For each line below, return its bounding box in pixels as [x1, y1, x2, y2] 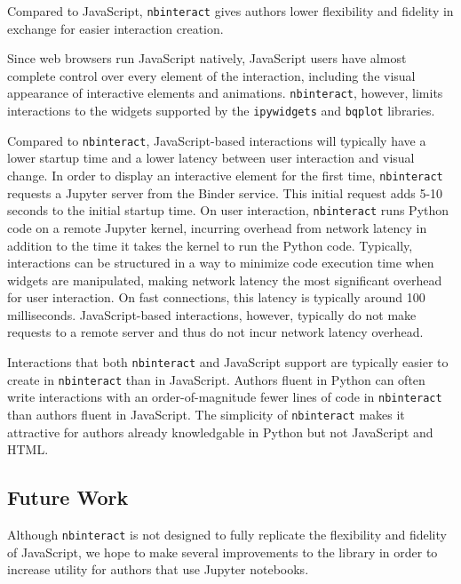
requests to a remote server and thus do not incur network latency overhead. [7, 323, 424, 341]
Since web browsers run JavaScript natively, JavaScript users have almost [7, 49, 407, 68]
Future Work [7, 484, 129, 511]
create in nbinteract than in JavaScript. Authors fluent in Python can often [7, 370, 425, 388]
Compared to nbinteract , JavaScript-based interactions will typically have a [7, 131, 426, 149]
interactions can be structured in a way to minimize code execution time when [7, 253, 434, 272]
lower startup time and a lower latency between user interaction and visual [7, 148, 415, 167]
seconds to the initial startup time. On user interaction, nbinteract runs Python [7, 201, 449, 220]
